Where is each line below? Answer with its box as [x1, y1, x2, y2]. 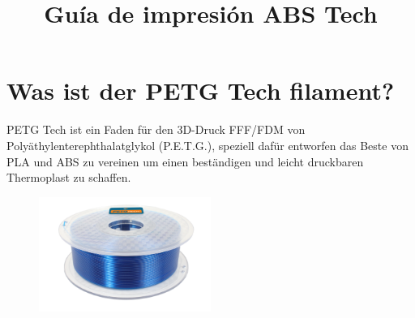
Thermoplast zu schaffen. [6, 169, 131, 186]
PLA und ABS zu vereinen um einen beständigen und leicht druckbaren [6, 153, 364, 170]
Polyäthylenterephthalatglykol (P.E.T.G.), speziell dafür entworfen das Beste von [6, 136, 409, 153]
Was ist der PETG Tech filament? [6, 74, 395, 107]
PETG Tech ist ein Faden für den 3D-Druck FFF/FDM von [6, 121, 306, 138]
